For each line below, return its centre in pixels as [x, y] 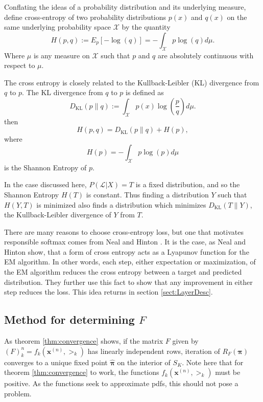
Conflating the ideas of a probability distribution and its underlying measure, [125, 7]
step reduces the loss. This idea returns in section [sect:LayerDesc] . [109, 292]
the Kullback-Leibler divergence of [58, 215]
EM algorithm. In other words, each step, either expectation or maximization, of [130, 262]
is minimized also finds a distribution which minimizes [121, 204]
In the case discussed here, [45, 184]
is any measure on [62, 55]
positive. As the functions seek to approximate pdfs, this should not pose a [121, 383]
